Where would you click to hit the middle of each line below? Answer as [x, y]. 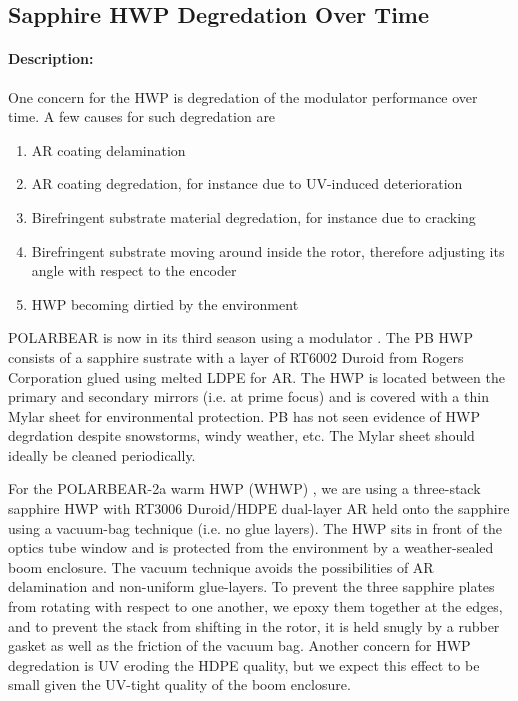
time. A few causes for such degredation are [142, 116]
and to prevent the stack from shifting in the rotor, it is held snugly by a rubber [254, 625]
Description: [51, 58]
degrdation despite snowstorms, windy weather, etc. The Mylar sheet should [241, 435]
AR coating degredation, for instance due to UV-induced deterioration [247, 183]
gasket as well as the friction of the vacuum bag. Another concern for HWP [239, 645]
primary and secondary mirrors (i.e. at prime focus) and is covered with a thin [248, 396]
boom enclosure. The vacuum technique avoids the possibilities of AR [221, 566]
